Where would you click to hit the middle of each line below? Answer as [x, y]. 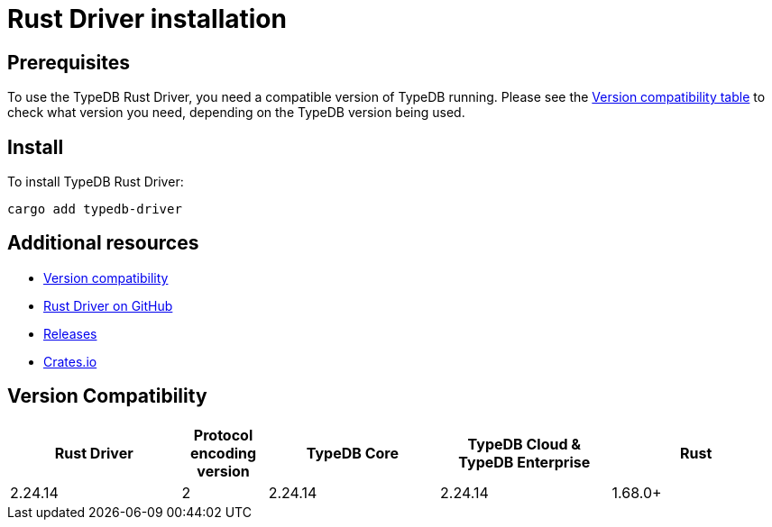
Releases [70, 333]
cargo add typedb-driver [95, 209]
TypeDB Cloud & [524, 444]
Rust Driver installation [147, 19]
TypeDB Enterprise [524, 462]
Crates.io [70, 361]
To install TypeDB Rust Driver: [96, 182]
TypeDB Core [352, 453]
